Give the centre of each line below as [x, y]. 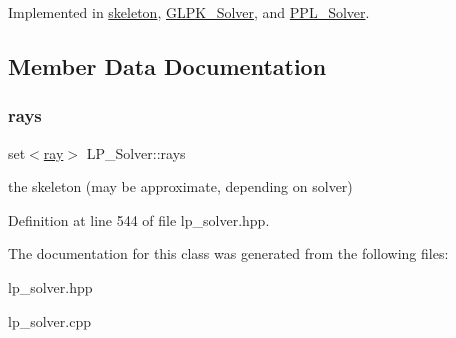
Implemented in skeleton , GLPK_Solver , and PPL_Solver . [189, 12]
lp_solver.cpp [49, 320]
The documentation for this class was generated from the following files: [228, 253]
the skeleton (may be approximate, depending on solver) [180, 186]
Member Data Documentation [167, 65]
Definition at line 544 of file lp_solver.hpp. [139, 219]
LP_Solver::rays [136, 152]
